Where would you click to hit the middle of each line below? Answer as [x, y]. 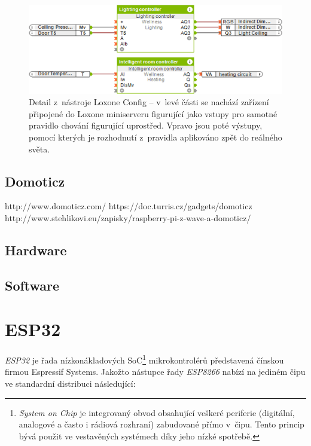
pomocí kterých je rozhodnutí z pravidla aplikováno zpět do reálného [155, 137]
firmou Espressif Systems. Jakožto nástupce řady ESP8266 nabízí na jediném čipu [155, 372]
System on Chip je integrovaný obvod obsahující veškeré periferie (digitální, [157, 412]
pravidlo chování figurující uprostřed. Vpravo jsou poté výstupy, [146, 125]
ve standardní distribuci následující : [70, 384]
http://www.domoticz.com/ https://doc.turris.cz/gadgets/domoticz [129, 206]
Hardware [36, 250]
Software [32, 285]
